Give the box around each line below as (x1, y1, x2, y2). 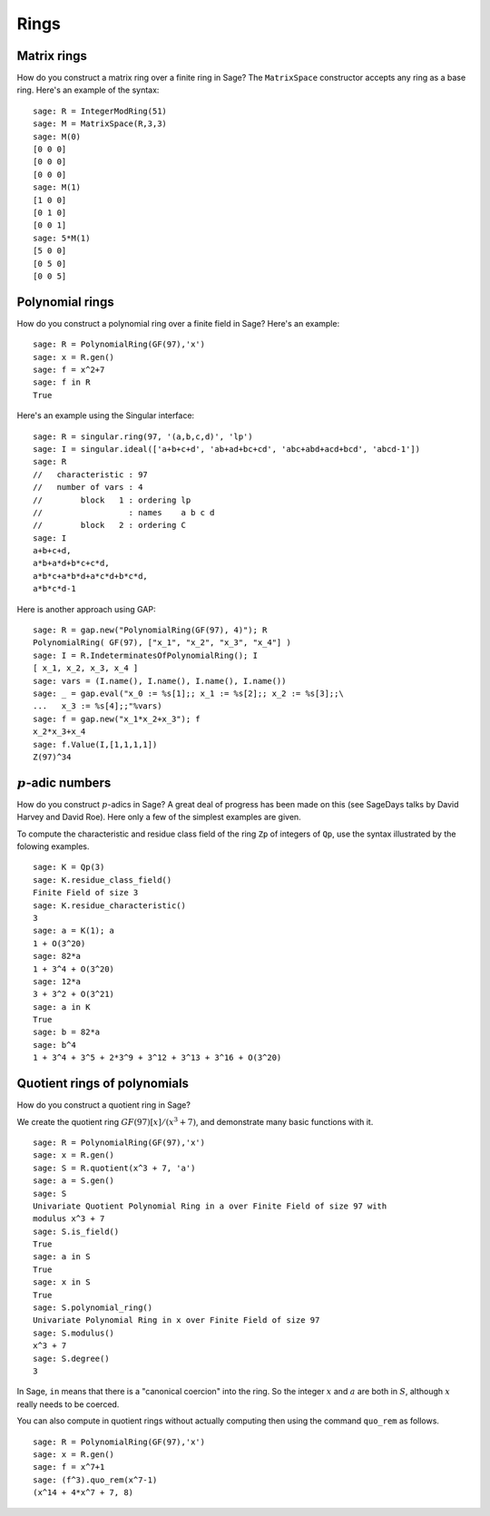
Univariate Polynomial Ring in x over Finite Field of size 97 (33, 1315, 320, 1325)
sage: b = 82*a (33, 1027, 101, 1038)
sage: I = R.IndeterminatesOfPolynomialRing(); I (33, 650, 259, 660)
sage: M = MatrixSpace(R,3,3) (33, 119, 168, 129)
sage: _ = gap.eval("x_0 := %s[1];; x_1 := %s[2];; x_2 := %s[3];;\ (33, 688, 344, 699)
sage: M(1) (33, 182, 82, 192)
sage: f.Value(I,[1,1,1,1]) (33, 739, 158, 749)
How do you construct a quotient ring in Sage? (16, 1100, 191, 1110)
